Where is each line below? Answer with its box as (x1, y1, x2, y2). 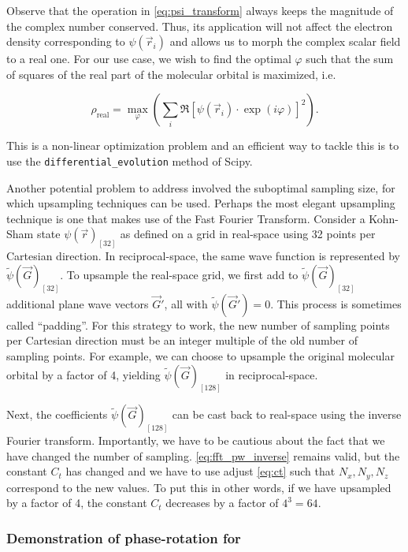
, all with (164, 295, 208, 311)
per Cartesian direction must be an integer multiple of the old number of (6, 332, 358, 349)
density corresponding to (6, 33, 125, 50)
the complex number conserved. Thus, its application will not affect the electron (6, 17, 393, 34)
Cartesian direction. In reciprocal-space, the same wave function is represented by (6, 248, 400, 264)
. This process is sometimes (270, 295, 402, 311)
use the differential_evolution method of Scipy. (6, 152, 253, 169)
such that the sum (306, 50, 394, 67)
